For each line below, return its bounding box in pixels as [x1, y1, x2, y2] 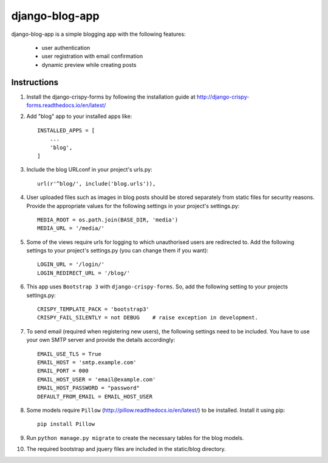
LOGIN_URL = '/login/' [37, 261, 105, 268]
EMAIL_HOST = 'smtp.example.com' [37, 359, 137, 366]
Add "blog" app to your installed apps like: [26, 113, 132, 120]
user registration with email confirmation [41, 52, 143, 60]
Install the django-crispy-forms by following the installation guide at [26, 93, 196, 100]
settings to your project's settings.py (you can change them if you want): [26, 247, 209, 254]
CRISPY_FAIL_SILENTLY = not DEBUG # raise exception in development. [37, 314, 258, 321]
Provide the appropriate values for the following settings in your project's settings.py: [26, 202, 240, 209]
